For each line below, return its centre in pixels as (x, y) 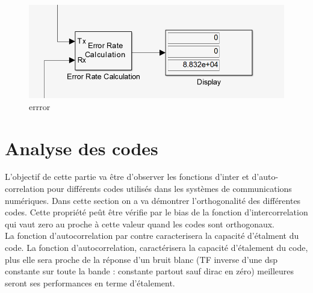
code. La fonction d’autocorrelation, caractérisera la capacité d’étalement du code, (156, 248)
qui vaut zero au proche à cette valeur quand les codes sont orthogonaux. (140, 224)
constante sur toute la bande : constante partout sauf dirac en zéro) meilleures (150, 271)
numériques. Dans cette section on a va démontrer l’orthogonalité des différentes (153, 200)
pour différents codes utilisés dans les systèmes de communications (169, 189)
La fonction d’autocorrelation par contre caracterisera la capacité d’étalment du (152, 236)
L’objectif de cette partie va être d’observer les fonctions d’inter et (127, 177)
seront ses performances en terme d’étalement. (90, 282)
